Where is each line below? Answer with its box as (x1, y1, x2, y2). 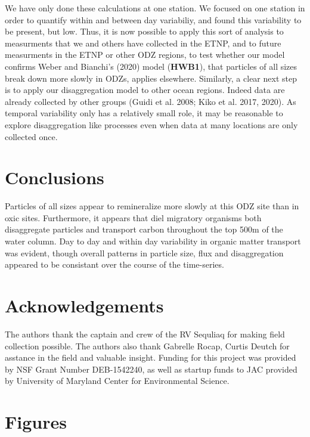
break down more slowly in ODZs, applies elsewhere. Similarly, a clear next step (5, 72, 297, 84)
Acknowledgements (5, 293, 164, 317)
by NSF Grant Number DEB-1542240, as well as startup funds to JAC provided (5, 362, 297, 375)
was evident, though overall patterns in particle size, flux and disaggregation (5, 246, 284, 259)
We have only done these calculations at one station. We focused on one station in (5, 2, 305, 14)
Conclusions (5, 165, 104, 190)
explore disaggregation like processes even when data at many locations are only (5, 118, 298, 131)
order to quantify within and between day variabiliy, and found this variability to (5, 13, 302, 26)
